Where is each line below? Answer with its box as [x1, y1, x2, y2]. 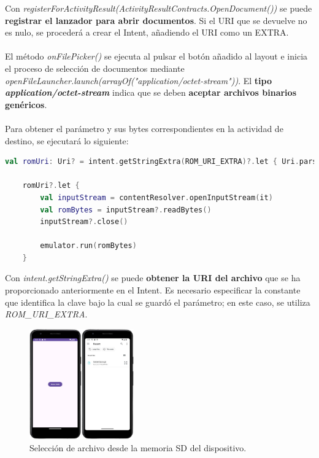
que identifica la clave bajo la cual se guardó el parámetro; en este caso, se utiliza [5, 295, 310, 308]
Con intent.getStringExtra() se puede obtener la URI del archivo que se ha [5, 271, 301, 284]
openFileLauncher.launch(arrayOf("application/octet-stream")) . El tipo [5, 74, 272, 87]
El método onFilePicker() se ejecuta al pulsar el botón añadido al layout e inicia [5, 50, 308, 63]
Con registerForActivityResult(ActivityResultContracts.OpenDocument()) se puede [5, 2, 312, 14]
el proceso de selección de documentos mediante [5, 61, 185, 74]
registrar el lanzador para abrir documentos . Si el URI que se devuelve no [5, 14, 307, 26]
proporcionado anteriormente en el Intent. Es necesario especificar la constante [5, 284, 301, 297]
